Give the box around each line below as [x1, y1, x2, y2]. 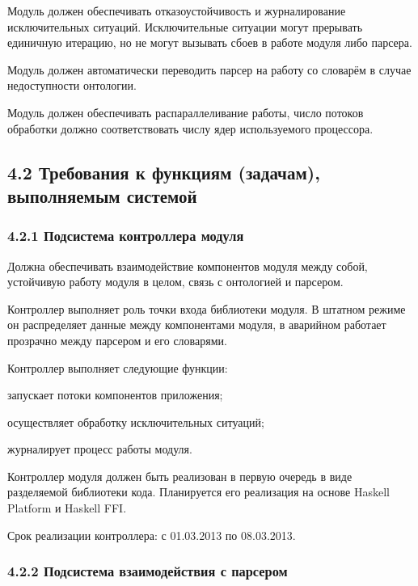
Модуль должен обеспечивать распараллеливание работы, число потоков [7, 103, 364, 120]
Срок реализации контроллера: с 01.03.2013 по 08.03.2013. [7, 526, 296, 543]
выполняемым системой [7, 183, 197, 208]
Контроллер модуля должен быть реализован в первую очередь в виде [7, 467, 353, 484]
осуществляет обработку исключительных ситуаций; [7, 413, 264, 430]
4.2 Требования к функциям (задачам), [7, 159, 320, 184]
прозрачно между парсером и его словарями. [7, 331, 227, 348]
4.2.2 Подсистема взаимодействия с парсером [7, 561, 288, 581]
